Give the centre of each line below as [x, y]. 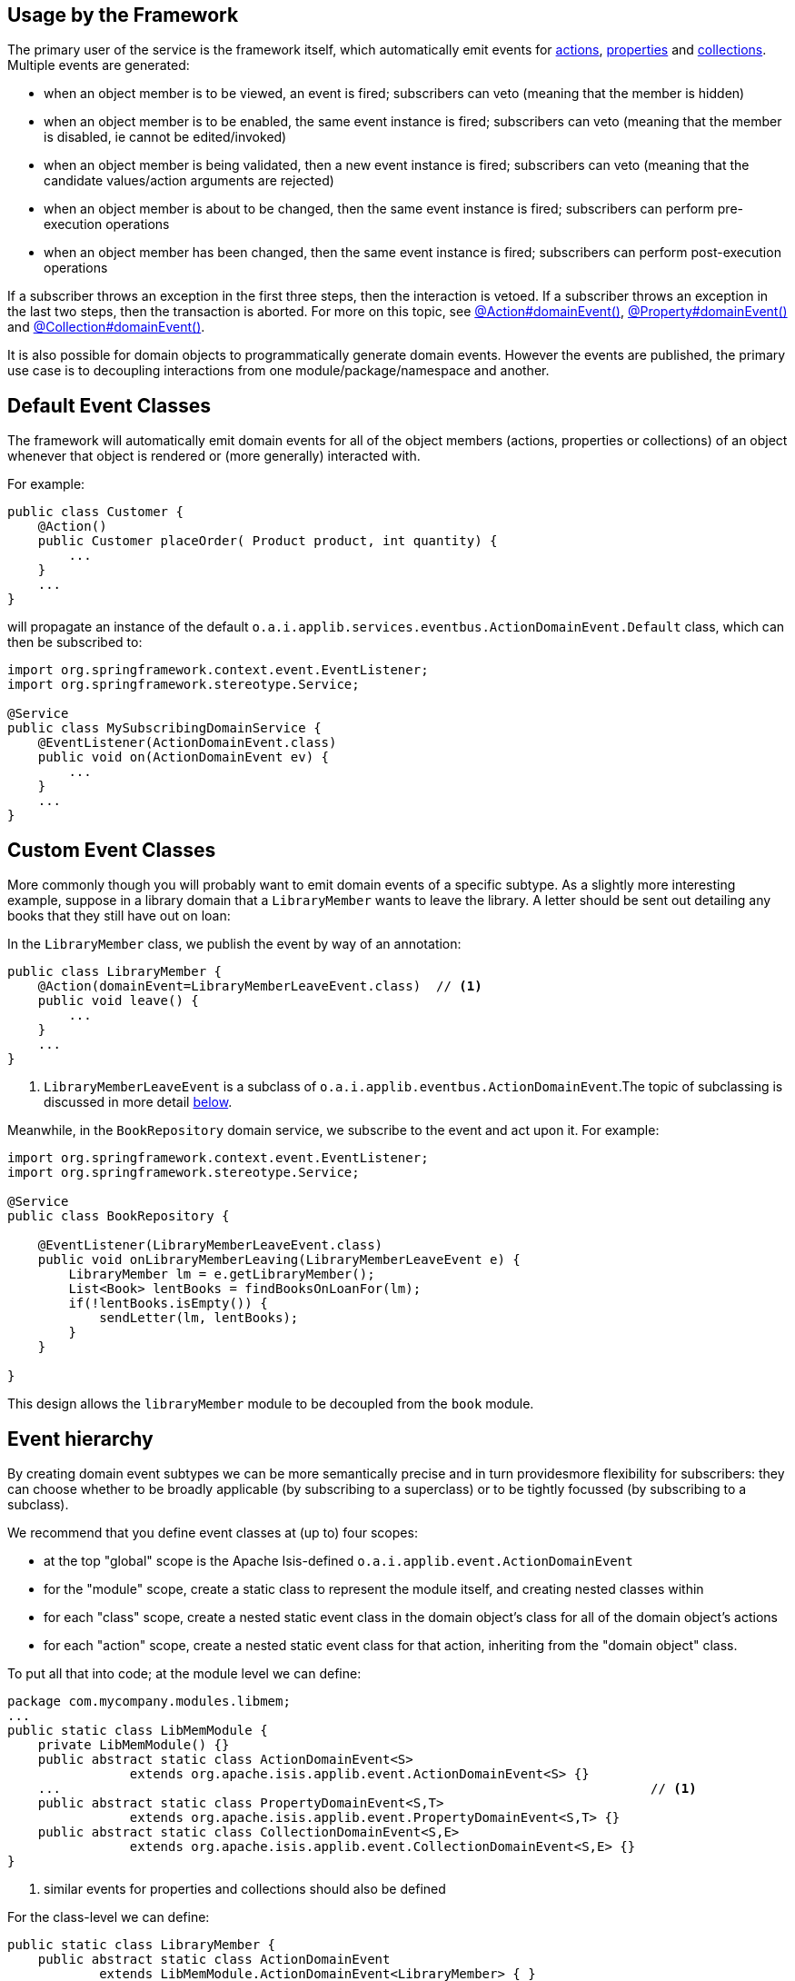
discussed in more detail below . [138, 1102]
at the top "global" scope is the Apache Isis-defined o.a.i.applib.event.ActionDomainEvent [338, 1560]
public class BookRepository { [119, 1216]
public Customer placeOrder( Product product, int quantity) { [268, 541]
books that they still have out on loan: [119, 916]
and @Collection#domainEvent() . [106, 327]
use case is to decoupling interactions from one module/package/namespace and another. [278, 371]
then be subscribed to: [75, 642]
